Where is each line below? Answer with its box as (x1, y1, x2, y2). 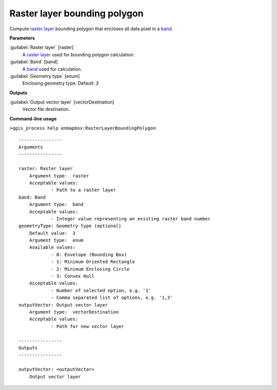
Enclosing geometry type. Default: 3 (22, 80, 99, 87)
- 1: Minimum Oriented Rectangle (51, 259, 135, 265)
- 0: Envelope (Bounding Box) (51, 252, 127, 257)
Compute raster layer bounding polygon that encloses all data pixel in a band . (9, 26, 173, 32)
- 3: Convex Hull (51, 273, 95, 279)
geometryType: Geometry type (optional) (18, 223, 122, 229)
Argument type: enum (29, 237, 84, 243)
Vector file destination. (22, 106, 70, 112)
